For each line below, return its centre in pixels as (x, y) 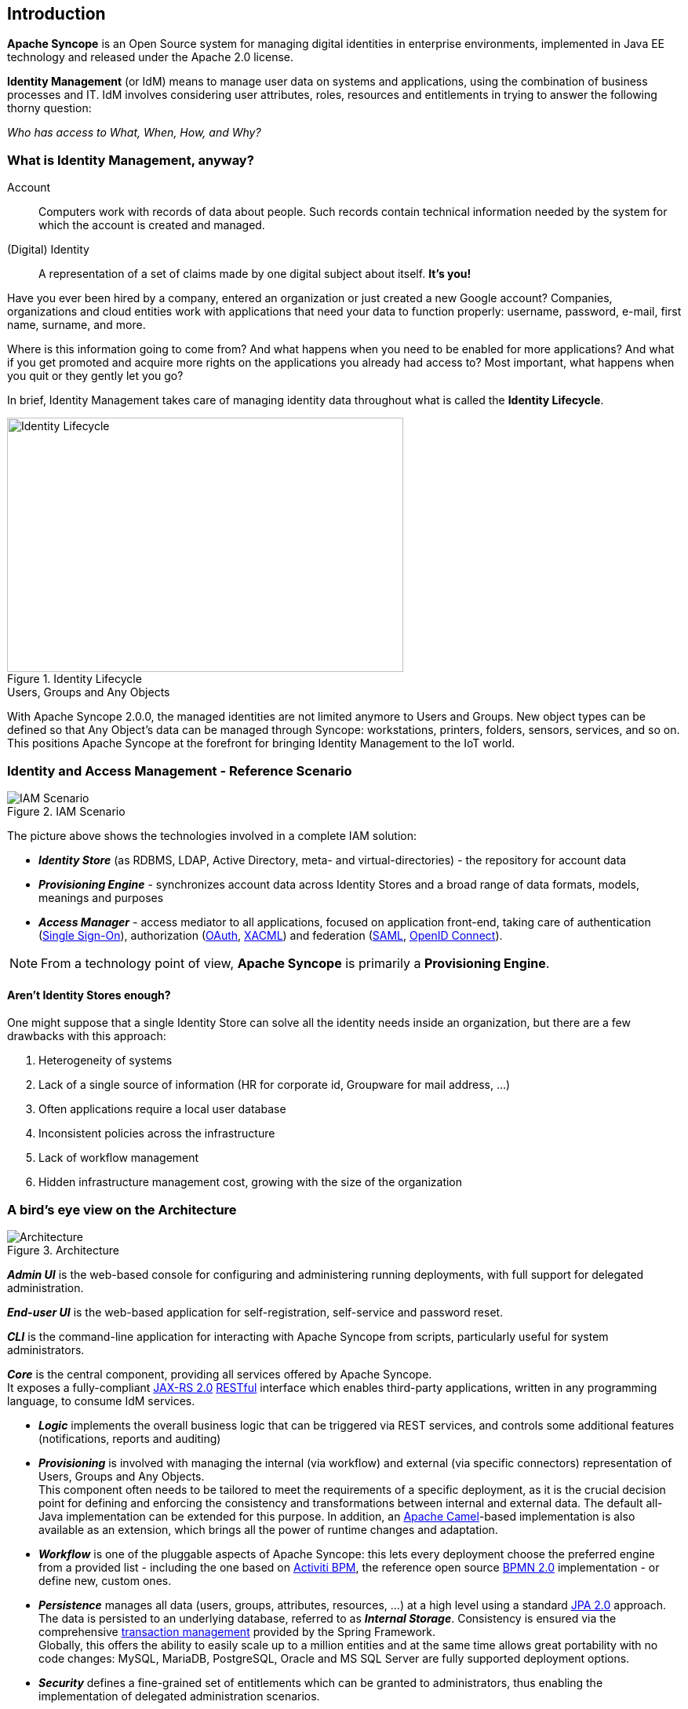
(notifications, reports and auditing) (130, 1438)
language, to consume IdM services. (101, 1400)
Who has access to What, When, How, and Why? (134, 133)
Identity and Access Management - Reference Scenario (180, 771)
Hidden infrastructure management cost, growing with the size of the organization (251, 1182)
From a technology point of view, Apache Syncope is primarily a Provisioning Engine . (295, 963)
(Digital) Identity (48, 250)
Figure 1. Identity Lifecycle (75, 679)
